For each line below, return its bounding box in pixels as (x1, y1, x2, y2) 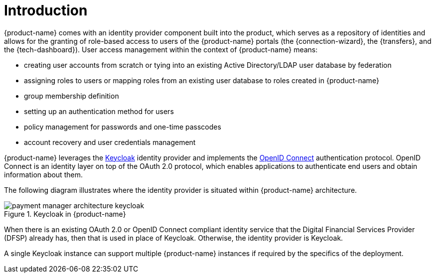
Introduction (4, 2, 88, 19)
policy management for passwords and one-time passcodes (24, 122, 221, 131)
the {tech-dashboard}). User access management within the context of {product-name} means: (4, 45, 318, 54)
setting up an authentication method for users (24, 107, 174, 116)
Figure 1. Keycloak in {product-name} (4, 209, 126, 218)
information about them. (4, 170, 83, 179)
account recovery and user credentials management (24, 138, 196, 146)
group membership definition (24, 91, 119, 100)
